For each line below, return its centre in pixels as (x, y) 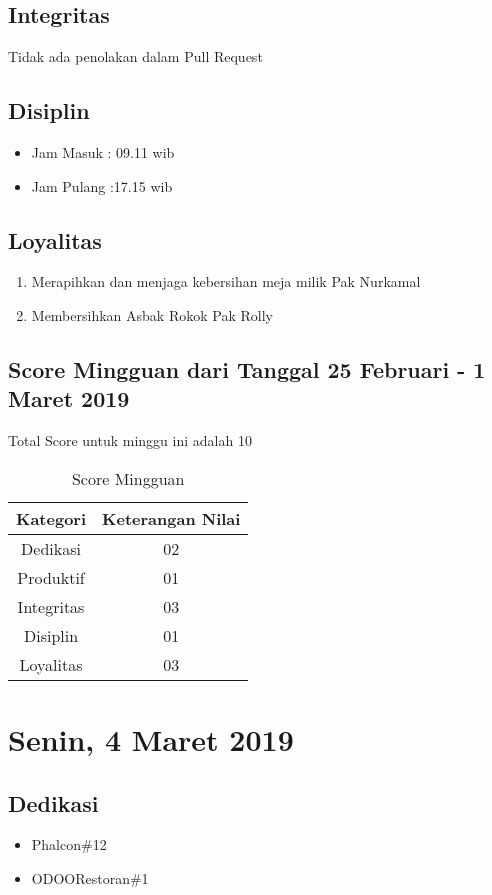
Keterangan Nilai (171, 518)
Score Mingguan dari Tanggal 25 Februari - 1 (247, 368)
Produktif (51, 577)
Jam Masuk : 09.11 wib (103, 152)
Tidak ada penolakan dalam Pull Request (135, 56)
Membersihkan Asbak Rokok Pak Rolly (152, 314)
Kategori (51, 518)
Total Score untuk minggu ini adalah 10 (130, 440)
